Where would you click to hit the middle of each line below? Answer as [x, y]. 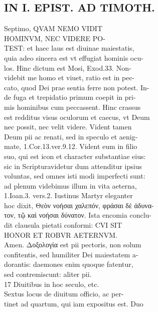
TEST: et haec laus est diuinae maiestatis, [69, 48]
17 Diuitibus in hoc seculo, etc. [52, 284]
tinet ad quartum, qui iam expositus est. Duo [74, 303]
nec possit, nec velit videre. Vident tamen [68, 127]
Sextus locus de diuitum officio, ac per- [64, 294]
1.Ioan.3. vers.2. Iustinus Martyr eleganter [68, 195]
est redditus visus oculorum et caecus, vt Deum [77, 117]
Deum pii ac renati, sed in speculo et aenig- [71, 136]
